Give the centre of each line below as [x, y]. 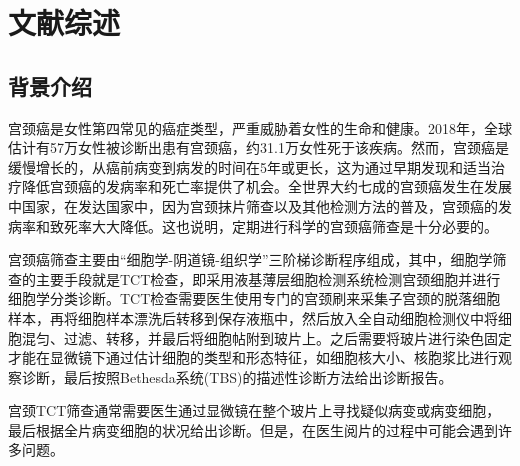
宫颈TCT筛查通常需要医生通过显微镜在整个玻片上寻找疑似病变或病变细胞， [254, 410]
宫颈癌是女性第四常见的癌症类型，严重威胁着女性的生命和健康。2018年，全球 [260, 127]
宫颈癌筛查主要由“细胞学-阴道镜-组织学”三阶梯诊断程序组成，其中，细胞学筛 [257, 259]
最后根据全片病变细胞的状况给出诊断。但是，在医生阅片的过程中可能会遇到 [253, 429]
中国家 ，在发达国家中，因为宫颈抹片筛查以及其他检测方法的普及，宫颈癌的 [253, 205]
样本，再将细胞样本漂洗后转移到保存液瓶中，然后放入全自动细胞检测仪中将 [253, 317]
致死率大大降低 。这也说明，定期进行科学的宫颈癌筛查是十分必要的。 [273, 225]
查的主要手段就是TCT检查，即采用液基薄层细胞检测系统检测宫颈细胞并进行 [254, 278]
